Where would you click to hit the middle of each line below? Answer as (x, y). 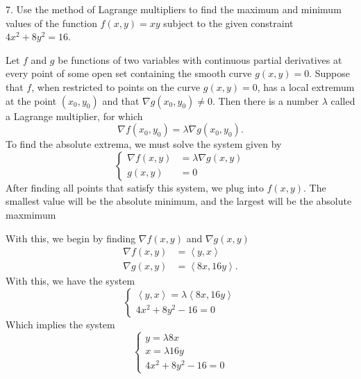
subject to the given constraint (228, 23)
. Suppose (329, 73)
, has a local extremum (306, 86)
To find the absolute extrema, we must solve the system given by (144, 144)
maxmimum (31, 214)
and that (121, 100)
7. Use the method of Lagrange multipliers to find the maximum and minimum (174, 9)
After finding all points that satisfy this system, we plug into (135, 187)
